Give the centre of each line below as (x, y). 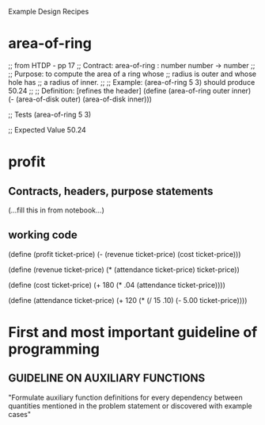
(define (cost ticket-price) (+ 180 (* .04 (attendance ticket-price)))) (117, 285)
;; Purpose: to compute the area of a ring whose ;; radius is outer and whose (132, 74)
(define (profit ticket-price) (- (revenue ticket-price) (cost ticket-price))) (125, 254)
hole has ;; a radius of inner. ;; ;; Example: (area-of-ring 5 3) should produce (132, 82)
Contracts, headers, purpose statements (111, 191)
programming (54, 349)
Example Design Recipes (49, 11)
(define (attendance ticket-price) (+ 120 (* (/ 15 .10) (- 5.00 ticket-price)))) (128, 300)
